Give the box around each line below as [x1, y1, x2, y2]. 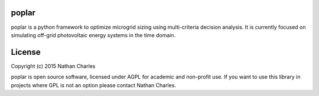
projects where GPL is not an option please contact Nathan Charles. [11, 81, 177, 88]
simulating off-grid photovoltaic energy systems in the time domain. [11, 31, 176, 38]
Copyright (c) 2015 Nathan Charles [11, 62, 96, 69]
